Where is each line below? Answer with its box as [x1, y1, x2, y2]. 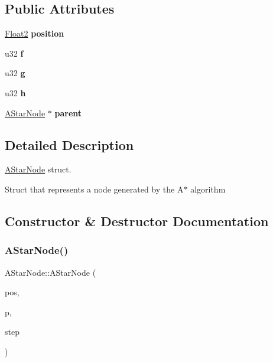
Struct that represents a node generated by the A [5, 182, 184, 195]
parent [54, 106, 82, 119]
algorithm [190, 182, 226, 195]
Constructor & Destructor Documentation [5, 211, 269, 230]
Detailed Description [5, 135, 134, 154]
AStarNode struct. [5, 163, 71, 175]
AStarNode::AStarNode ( [5, 266, 96, 278]
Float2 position [5, 27, 64, 40]
